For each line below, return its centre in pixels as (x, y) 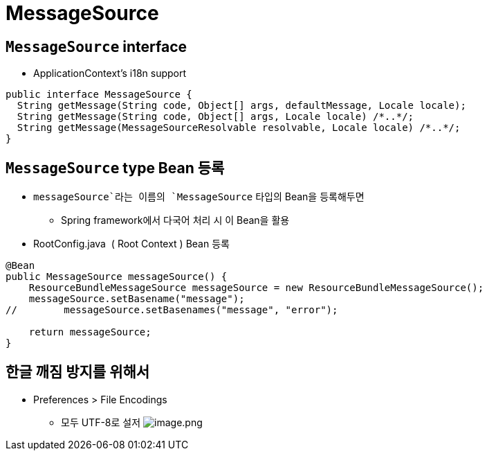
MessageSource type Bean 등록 (115, 168)
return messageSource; (90, 332)
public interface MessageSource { (99, 95)
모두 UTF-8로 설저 (101, 422)
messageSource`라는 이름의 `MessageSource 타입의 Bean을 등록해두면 (199, 197)
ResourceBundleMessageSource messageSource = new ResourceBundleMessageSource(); (256, 288)
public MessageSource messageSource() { (117, 277)
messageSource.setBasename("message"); (137, 299)
